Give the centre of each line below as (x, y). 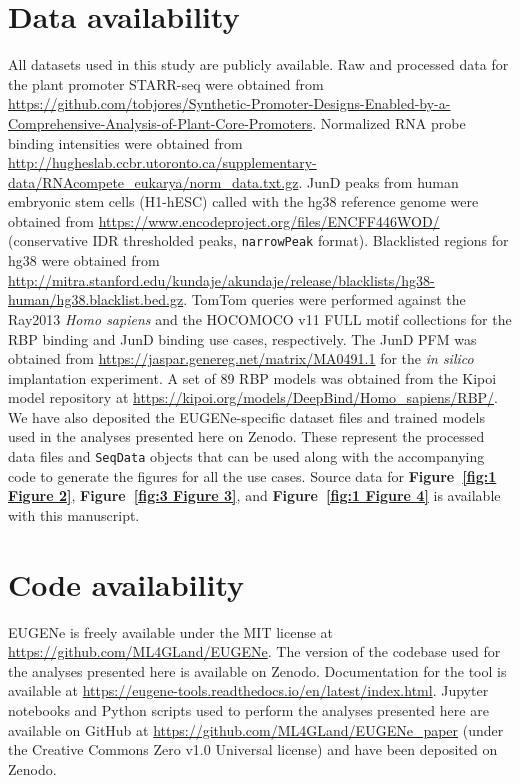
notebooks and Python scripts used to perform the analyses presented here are (248, 710)
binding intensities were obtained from (125, 142)
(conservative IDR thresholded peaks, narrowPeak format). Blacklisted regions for (258, 240)
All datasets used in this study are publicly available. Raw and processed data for (258, 64)
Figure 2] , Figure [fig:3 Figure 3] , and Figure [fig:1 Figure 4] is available (254, 495)
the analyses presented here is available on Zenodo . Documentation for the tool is (257, 670)
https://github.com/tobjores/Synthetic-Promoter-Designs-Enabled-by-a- (229, 103)
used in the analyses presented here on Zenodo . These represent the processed (246, 436)
